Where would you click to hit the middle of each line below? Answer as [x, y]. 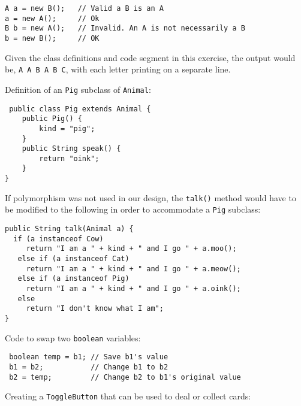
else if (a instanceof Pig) [73, 279]
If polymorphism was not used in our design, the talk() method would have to [150, 197]
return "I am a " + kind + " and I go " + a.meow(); [133, 269]
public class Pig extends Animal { [80, 109]
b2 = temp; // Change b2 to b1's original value [125, 377]
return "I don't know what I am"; [95, 309]
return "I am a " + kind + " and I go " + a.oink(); [133, 289]
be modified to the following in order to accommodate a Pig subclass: [133, 209]
